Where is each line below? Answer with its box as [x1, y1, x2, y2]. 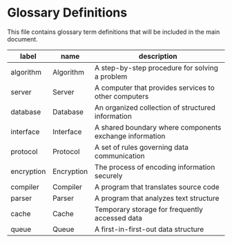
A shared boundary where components [94, 122, 222, 132]
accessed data [94, 213, 143, 222]
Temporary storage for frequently [94, 204, 204, 214]
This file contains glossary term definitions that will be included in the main [7, 28, 220, 36]
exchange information [94, 131, 166, 141]
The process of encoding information [94, 162, 215, 172]
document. [7, 35, 38, 43]
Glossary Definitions [7, 5, 128, 21]
